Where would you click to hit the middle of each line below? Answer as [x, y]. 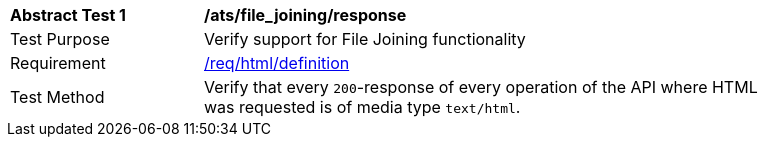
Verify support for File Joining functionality [365, 39]
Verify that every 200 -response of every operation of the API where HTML [481, 87]
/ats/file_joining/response [305, 15]
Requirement [58, 63]
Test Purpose [60, 39]
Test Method [57, 97]
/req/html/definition [277, 63]
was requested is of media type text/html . [362, 107]
